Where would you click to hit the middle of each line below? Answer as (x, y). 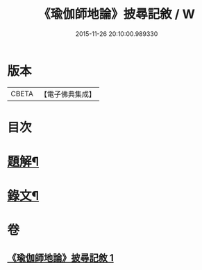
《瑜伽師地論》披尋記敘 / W (117, 14)
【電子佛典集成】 (68, 94)
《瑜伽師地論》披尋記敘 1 (61, 258)
